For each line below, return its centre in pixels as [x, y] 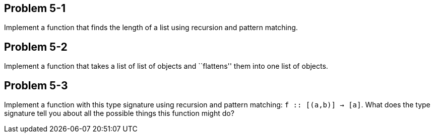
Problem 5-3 [36, 85]
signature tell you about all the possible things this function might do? [119, 113]
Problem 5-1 [35, 8]
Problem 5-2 [36, 47]
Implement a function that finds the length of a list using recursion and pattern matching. [151, 28]
